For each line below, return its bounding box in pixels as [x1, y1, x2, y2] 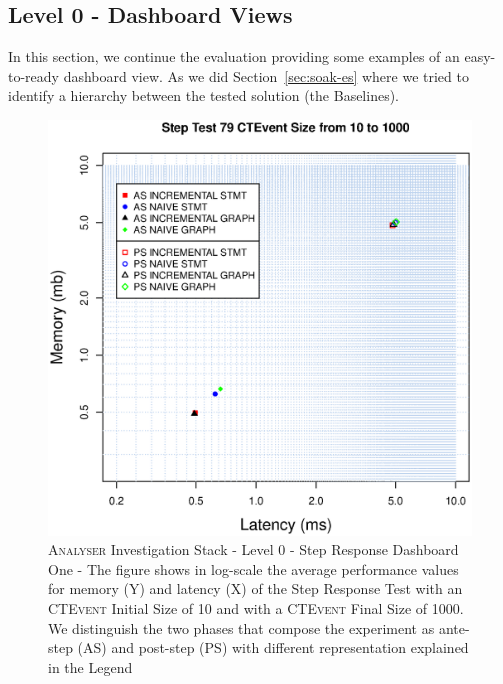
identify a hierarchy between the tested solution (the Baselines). [8, 85, 400, 106]
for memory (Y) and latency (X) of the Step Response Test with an [48, 578, 463, 599]
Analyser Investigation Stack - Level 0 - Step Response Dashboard [48, 539, 459, 560]
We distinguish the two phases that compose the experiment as [48, 617, 435, 638]
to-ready [8, 65, 59, 86]
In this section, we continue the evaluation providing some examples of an [8, 46, 460, 67]
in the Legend [48, 656, 133, 677]
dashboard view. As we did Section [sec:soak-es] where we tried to [63, 65, 469, 86]
